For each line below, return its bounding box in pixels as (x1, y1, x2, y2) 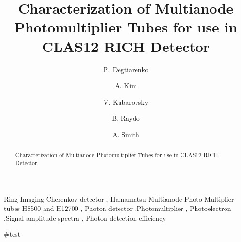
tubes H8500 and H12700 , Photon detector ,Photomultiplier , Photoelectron (4, 203, 231, 213)
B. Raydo (112, 113, 140, 123)
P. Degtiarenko (103, 64, 149, 74)
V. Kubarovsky (103, 97, 149, 107)
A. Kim (115, 81, 137, 91)
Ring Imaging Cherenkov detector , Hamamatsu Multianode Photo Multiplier (4, 194, 234, 204)
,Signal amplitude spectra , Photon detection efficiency (4, 212, 166, 223)
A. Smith (112, 129, 139, 139)
